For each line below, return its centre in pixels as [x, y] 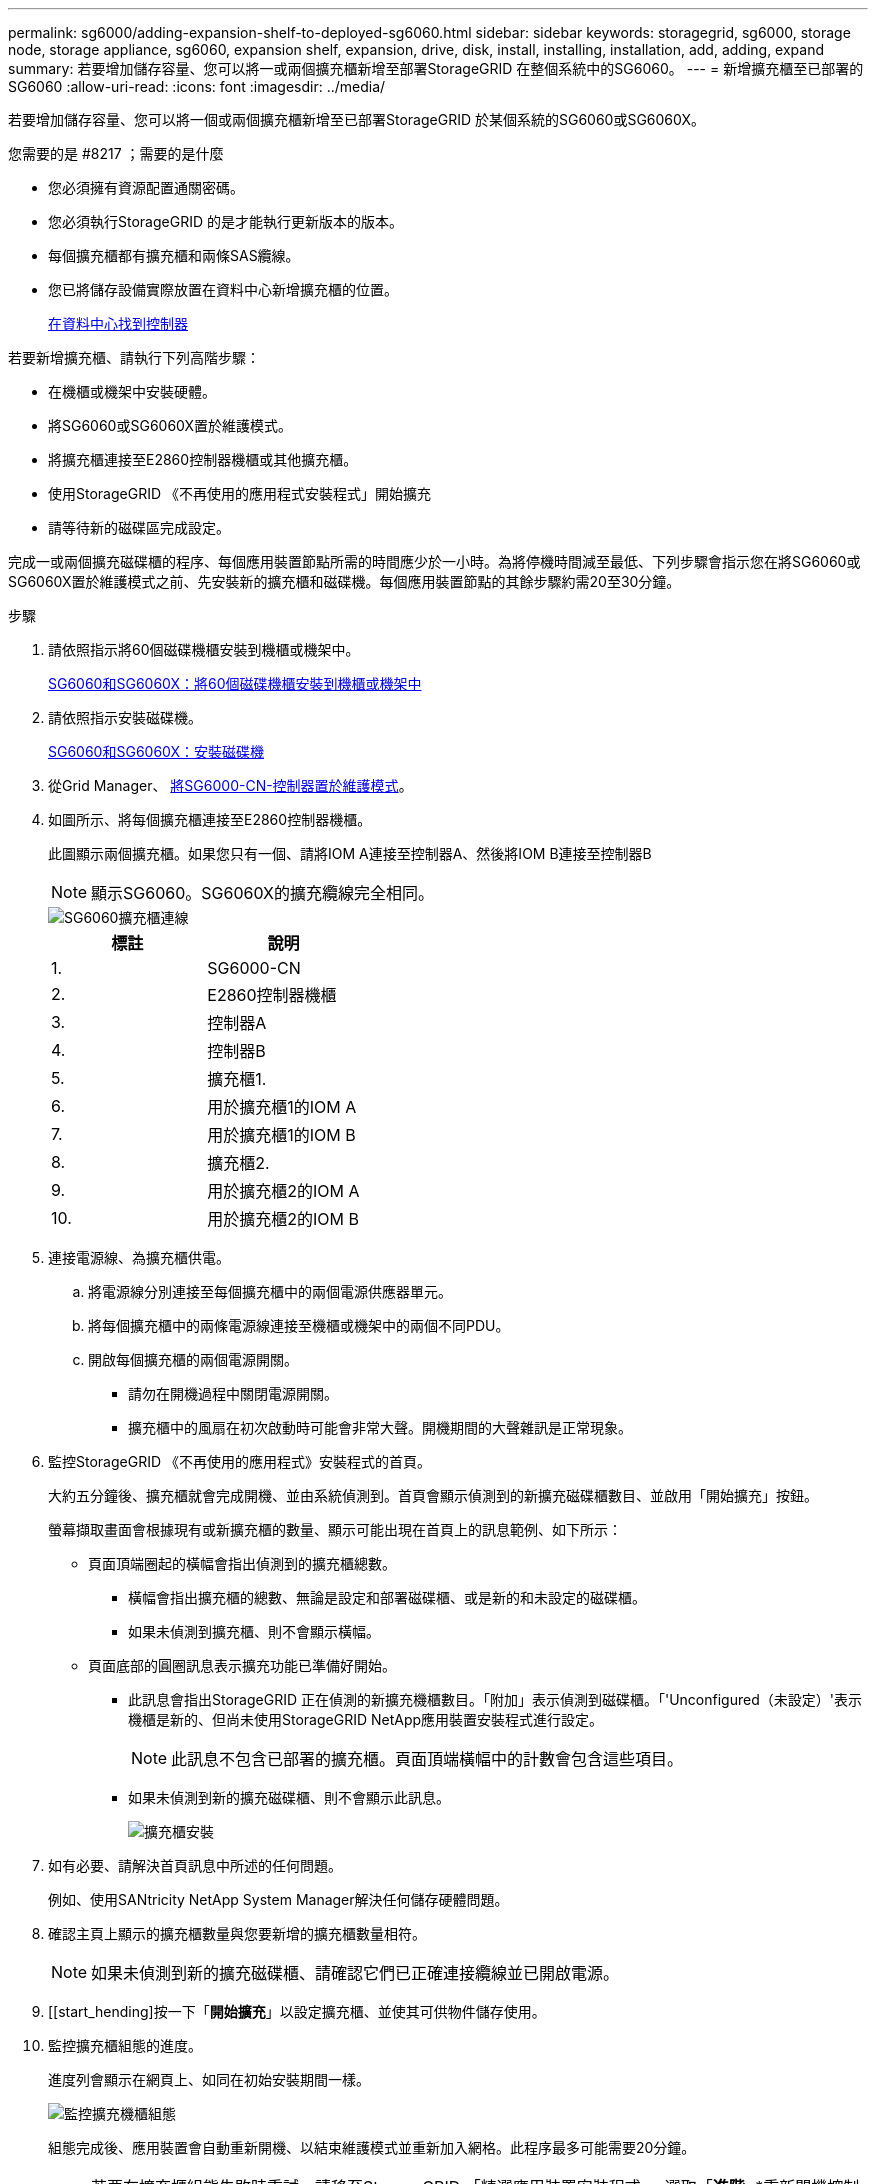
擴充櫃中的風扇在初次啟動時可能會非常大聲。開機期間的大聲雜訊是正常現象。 [380, 1427]
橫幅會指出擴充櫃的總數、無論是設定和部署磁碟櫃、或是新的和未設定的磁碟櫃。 [387, 1597]
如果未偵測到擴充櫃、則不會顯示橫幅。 [254, 1631]
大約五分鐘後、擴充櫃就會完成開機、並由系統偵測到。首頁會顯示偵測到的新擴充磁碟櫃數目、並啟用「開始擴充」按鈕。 [433, 1495]
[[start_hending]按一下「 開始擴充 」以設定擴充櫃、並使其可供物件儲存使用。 [297, 2011]
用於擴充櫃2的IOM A [283, 1191]
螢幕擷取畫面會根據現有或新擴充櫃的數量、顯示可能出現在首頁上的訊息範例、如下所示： [335, 1529]
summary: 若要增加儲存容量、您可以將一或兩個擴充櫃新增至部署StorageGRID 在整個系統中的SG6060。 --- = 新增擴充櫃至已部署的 [436, 68]
